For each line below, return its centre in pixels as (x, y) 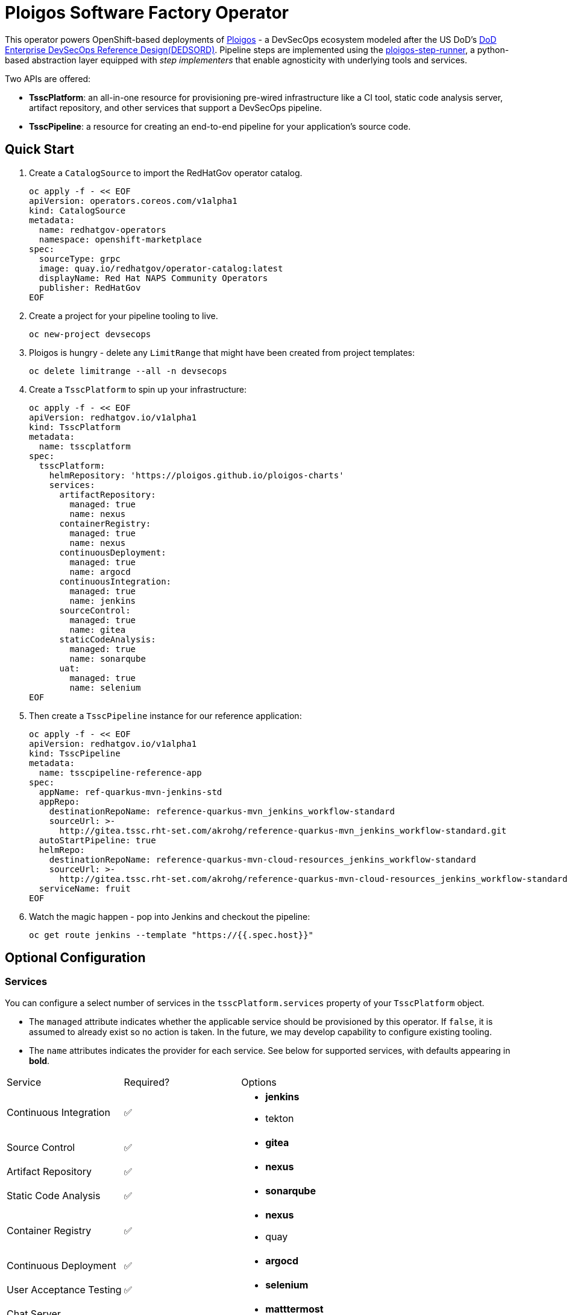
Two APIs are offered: (48, 78)
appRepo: (59, 801)
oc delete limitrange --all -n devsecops (128, 371)
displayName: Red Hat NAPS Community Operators (153, 278)
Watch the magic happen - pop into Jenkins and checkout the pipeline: (170, 916)
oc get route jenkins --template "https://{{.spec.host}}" (171, 935)
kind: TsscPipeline (75, 753)
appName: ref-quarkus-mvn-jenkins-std (130, 792)
